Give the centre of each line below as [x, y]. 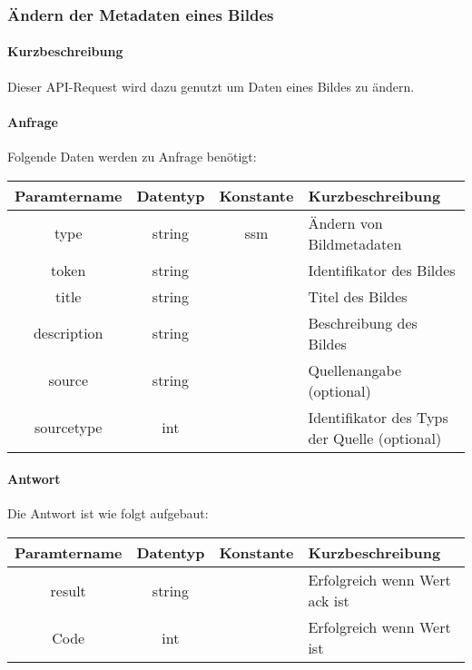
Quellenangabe [355, 369]
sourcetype [69, 428]
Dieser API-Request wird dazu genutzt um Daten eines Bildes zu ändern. [211, 86]
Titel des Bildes [358, 296]
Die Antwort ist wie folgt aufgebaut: [108, 513]
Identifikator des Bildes [382, 270]
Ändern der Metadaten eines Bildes [141, 14]
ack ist [329, 601]
